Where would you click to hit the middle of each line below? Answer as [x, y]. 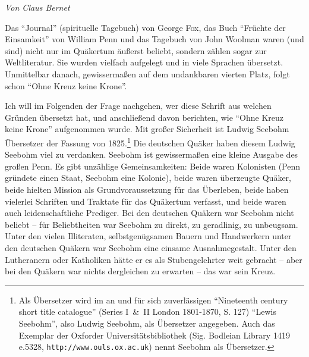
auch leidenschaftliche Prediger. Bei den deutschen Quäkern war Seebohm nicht [149, 213]
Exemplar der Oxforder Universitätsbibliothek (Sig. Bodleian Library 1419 [154, 335]
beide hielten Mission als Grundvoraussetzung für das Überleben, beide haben [147, 189]
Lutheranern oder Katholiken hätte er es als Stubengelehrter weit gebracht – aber [154, 259]
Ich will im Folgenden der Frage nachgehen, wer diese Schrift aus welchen [138, 106]
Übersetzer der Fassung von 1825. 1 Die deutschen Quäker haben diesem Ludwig [150, 142]
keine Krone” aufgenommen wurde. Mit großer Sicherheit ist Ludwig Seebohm [147, 129]
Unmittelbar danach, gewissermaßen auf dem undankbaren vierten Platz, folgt [147, 73]
